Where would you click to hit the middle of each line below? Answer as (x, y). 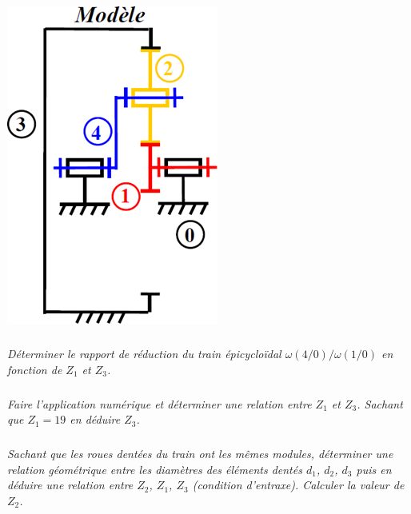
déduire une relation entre (70, 485)
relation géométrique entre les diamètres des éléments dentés (155, 469)
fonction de (35, 369)
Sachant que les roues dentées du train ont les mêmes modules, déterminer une (200, 454)
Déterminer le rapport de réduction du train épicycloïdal (144, 353)
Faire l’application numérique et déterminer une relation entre (160, 403)
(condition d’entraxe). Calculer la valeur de (298, 485)
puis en (374, 469)
